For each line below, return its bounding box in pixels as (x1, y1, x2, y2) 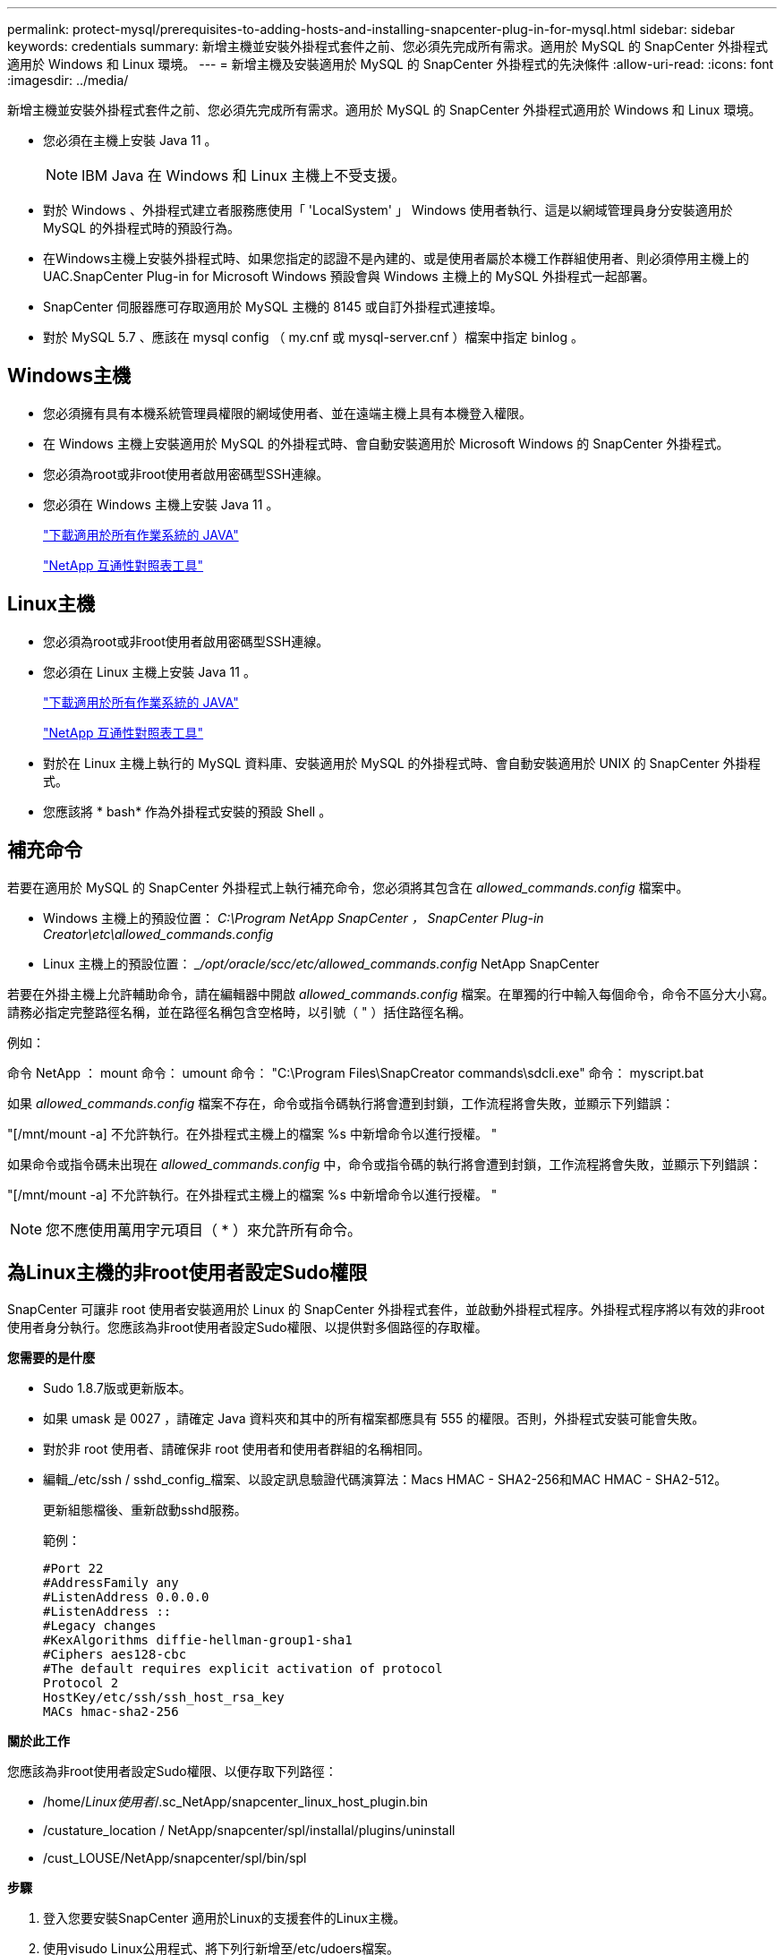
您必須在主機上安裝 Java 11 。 (43, 132, 217, 148)
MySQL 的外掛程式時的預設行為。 (43, 220, 241, 235)
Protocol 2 (43, 1676, 119, 1691)
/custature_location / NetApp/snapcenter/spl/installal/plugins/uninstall (43, 1823, 456, 1839)
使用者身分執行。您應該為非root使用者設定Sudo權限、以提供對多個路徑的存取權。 (7, 1319, 488, 1336)
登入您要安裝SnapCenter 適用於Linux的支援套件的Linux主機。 (43, 1910, 406, 1926)
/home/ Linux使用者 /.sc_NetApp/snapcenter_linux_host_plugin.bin (43, 1794, 428, 1810)
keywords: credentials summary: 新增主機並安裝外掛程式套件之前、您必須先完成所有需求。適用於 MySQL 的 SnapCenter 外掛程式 (7, 38, 768, 54)
